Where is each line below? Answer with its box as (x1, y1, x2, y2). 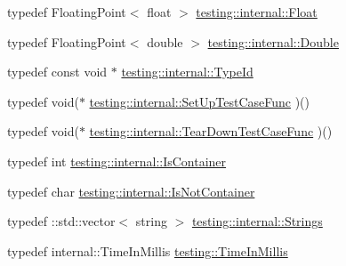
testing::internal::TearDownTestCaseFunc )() (89, 122, 333, 141)
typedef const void (7, 62, 108, 81)
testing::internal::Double (207, 32, 339, 51)
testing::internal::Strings (191, 212, 323, 230)
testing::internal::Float (196, 3, 318, 20)
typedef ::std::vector (7, 212, 116, 230)
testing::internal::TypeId (121, 62, 253, 81)
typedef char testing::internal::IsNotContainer (7, 181, 255, 200)
